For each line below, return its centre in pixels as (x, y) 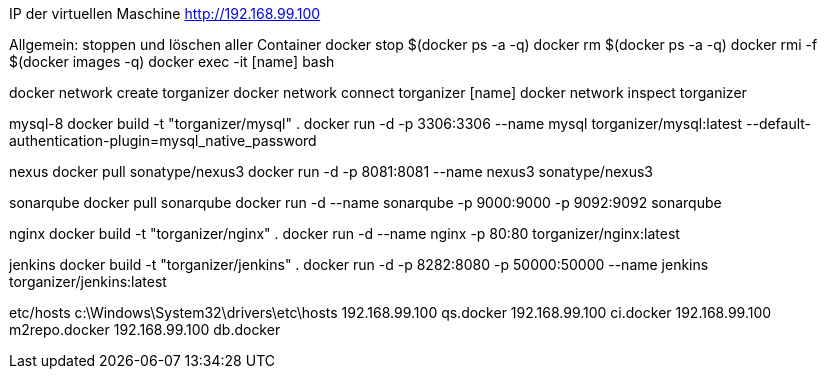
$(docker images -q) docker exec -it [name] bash (172, 61)
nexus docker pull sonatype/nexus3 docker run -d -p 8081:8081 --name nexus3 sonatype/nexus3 (331, 171)
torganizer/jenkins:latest (88, 281)
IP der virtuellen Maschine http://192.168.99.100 (165, 13)
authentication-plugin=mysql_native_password (163, 140)
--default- (779, 123)
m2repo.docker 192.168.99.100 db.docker (145, 329)
